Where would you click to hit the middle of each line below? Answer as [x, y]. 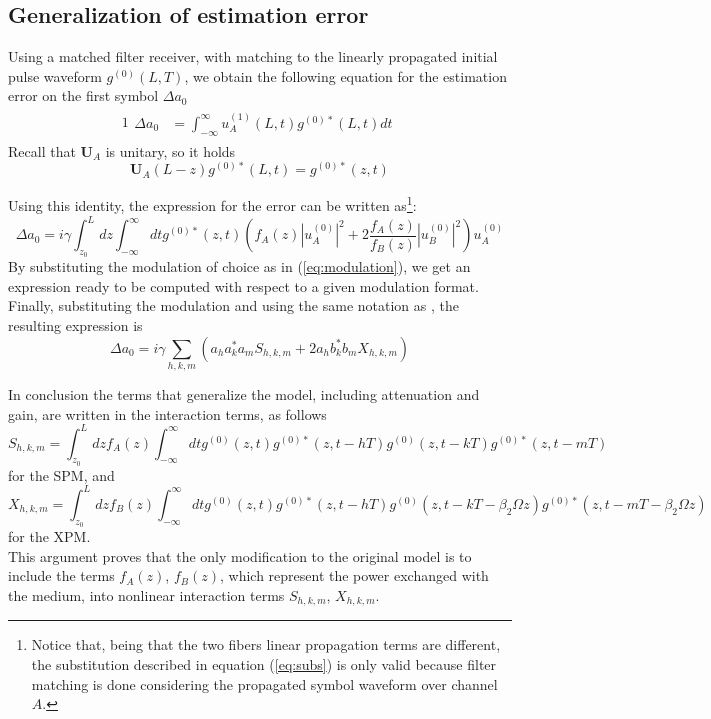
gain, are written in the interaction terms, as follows [167, 413]
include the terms [61, 575]
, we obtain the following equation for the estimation [345, 75]
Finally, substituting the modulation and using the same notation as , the [233, 305]
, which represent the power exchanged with [354, 575]
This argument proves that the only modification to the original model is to [240, 555]
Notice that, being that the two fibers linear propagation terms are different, [266, 644]
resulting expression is [75, 325]
